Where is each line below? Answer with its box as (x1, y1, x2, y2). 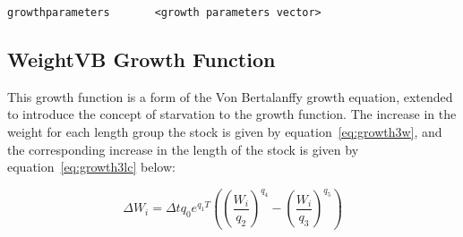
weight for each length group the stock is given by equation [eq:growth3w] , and (7, 123, 442, 141)
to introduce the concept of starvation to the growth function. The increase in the (7, 105, 457, 123)
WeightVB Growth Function (7, 46, 276, 73)
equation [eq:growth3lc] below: (7, 157, 176, 176)
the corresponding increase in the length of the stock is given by (7, 140, 359, 158)
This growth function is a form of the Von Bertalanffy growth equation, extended (7, 87, 453, 106)
